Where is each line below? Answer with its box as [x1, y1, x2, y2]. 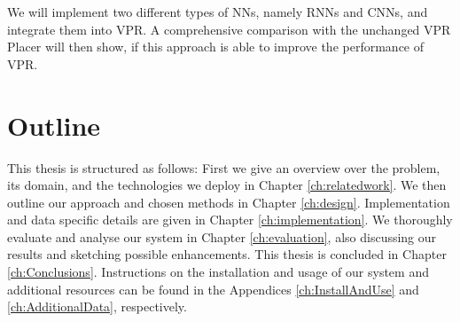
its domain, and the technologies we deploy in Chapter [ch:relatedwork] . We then [7, 176, 447, 194]
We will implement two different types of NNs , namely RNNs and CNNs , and [7, 3, 428, 20]
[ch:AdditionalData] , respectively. [7, 297, 187, 316]
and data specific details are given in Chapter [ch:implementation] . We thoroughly [7, 210, 453, 229]
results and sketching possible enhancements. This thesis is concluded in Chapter [7, 245, 447, 263]
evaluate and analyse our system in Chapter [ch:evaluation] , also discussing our [7, 227, 437, 246]
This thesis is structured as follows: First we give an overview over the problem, [7, 158, 441, 177]
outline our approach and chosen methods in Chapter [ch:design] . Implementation [7, 192, 450, 211]
